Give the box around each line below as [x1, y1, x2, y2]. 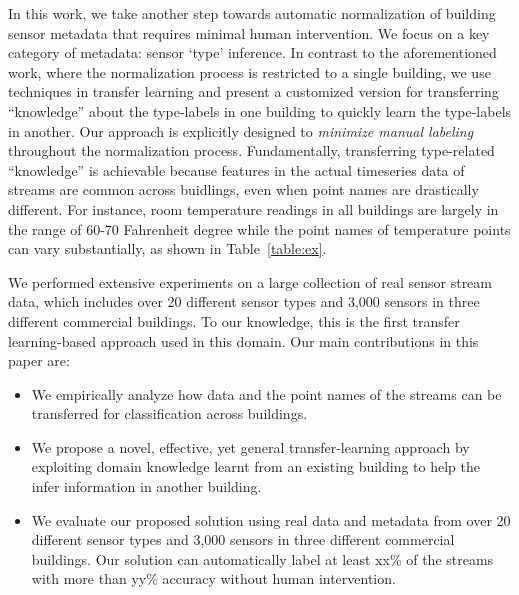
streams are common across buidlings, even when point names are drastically [8, 179, 479, 200]
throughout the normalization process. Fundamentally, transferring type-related [8, 140, 495, 161]
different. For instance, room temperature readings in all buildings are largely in [8, 198, 499, 219]
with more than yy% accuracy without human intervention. [31, 568, 396, 589]
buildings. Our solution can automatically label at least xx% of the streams [31, 548, 494, 569]
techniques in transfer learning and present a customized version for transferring [8, 81, 499, 102]
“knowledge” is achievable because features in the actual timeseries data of [8, 159, 465, 180]
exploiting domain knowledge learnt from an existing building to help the [31, 456, 481, 477]
